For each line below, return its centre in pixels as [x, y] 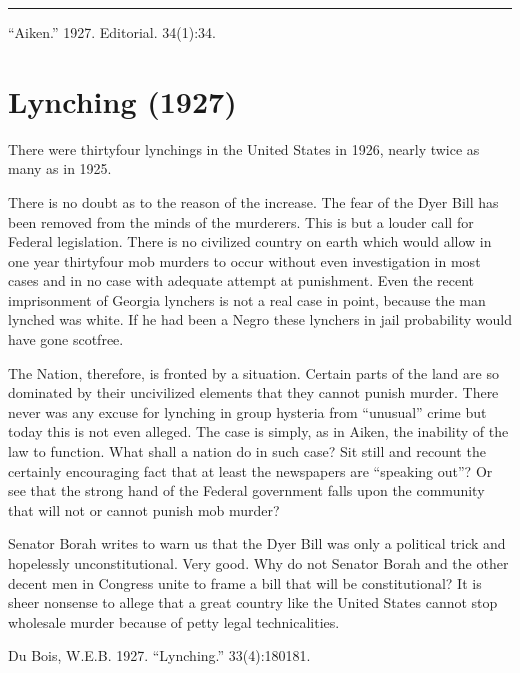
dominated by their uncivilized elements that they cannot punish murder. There [253, 392]
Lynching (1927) [122, 100]
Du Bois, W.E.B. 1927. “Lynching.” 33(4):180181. [159, 655]
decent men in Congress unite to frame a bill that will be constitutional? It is [245, 582]
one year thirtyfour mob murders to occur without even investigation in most [244, 260]
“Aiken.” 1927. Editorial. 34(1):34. [112, 32]
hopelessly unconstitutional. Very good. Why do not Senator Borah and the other [258, 563]
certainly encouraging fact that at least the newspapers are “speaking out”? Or [250, 470]
